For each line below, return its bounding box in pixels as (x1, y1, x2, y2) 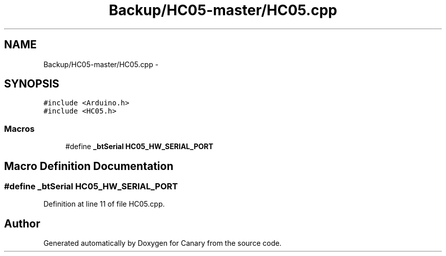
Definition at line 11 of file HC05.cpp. (43, 200, 165, 209)
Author (4, 217, 40, 230)
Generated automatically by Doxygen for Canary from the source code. (43, 239, 282, 248)
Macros (4, 123, 35, 134)
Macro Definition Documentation (4, 159, 174, 173)
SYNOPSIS (4, 77, 60, 91)
